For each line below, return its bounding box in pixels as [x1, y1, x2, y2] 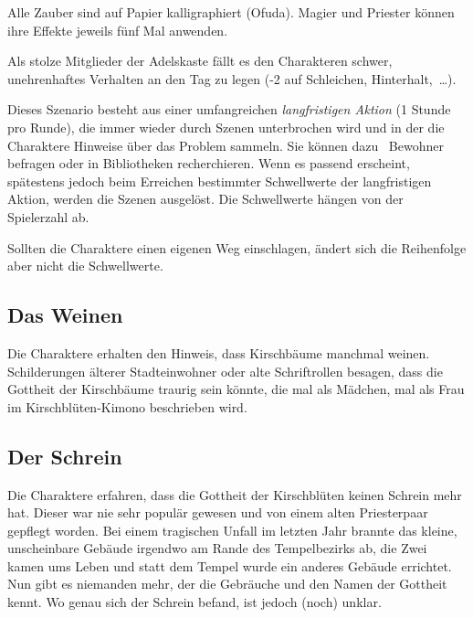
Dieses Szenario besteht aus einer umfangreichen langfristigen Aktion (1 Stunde [7, 100, 451, 119]
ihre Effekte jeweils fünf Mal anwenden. [7, 20, 228, 39]
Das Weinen [7, 301, 123, 329]
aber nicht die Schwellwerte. [7, 256, 163, 275]
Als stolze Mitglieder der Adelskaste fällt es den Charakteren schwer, [7, 51, 393, 70]
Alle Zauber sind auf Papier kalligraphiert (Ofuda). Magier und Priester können [7, 3, 455, 21]
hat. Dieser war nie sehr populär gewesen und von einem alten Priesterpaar [7, 503, 428, 522]
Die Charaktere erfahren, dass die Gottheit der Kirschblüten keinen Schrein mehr [7, 485, 462, 504]
